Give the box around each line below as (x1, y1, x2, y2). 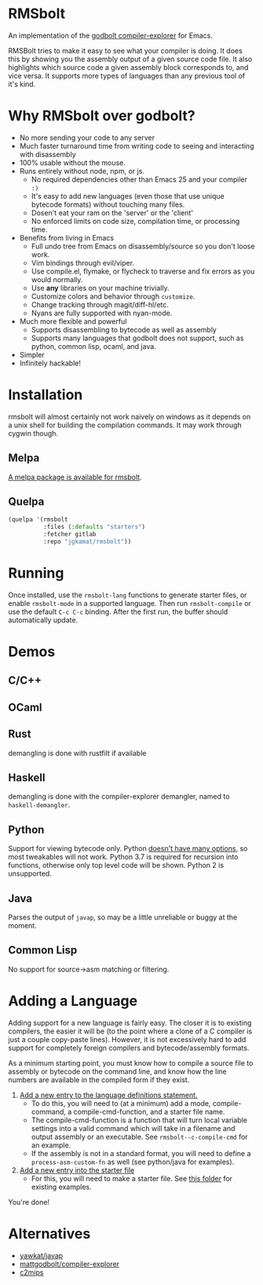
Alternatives (8, 1225, 91, 1243)
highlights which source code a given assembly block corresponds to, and (8, 62, 249, 72)
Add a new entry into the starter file (19, 1165, 135, 1175)
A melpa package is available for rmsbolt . (8, 472, 143, 482)
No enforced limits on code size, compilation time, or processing (31, 216, 240, 226)
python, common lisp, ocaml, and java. (31, 341, 157, 351)
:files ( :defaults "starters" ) (42, 523, 146, 531)
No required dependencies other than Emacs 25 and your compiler (31, 174, 248, 184)
